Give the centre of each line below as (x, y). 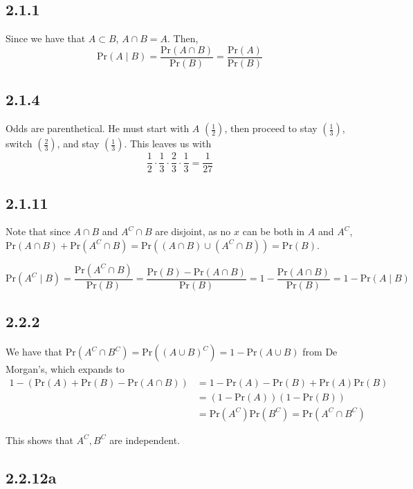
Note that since (38, 231)
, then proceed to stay (271, 128)
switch (19, 144)
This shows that (39, 440)
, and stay (78, 144)
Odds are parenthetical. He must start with (98, 128)
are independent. (145, 440)
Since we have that (46, 38)
